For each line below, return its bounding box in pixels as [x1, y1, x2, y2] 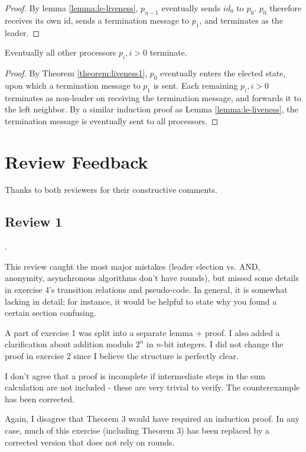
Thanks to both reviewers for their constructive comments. [5, 183, 217, 196]
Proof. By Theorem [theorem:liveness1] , [5, 66, 148, 79]
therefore [269, 2, 302, 14]
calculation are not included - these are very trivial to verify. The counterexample [5, 381, 300, 393]
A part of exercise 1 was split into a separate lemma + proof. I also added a [5, 326, 280, 338]
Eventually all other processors [5, 46, 116, 59]
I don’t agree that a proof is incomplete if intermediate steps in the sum [5, 369, 266, 382]
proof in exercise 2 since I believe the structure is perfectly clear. [5, 350, 239, 362]
